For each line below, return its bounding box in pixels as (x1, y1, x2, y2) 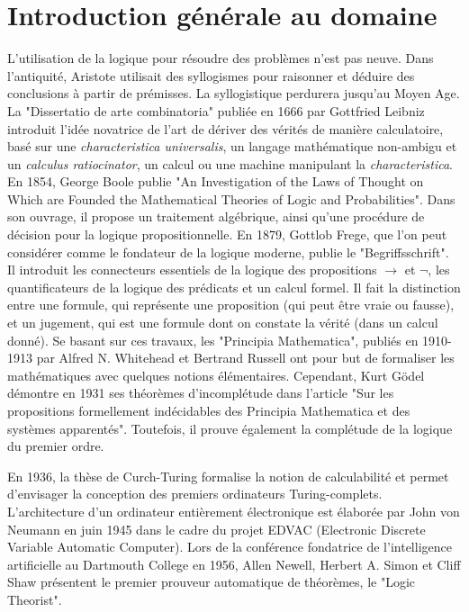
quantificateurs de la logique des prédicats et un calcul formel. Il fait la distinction (7, 277, 461, 296)
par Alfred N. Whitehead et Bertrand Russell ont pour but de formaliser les (36, 348, 455, 367)
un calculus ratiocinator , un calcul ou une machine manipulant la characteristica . (7, 154, 454, 173)
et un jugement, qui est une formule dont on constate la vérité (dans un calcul (7, 313, 438, 332)
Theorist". (7, 589, 62, 608)
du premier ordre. (7, 436, 104, 455)
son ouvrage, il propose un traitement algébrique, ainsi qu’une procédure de (7, 207, 425, 226)
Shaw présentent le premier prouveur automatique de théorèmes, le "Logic (7, 572, 416, 591)
